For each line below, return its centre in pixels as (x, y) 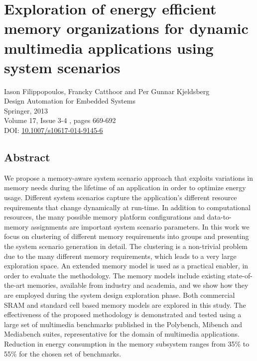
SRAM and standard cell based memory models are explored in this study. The (125, 304)
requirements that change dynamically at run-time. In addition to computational (127, 207)
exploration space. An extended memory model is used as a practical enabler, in (126, 266)
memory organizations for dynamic (126, 28)
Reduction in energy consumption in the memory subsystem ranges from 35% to (127, 343)
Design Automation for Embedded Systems (70, 101)
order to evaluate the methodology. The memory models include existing (115, 275)
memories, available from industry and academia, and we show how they (138, 285)
